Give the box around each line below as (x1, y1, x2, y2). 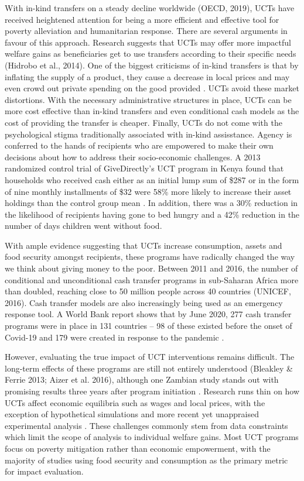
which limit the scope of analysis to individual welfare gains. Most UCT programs (5, 431, 299, 443)
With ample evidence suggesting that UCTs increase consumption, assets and (5, 239, 282, 251)
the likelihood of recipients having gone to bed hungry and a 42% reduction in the (5, 208, 300, 220)
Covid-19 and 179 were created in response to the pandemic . (5, 331, 224, 343)
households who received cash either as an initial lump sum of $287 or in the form (5, 173, 299, 185)
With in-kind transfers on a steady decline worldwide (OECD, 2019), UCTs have (5, 2, 295, 13)
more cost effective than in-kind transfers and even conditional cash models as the (5, 105, 299, 117)
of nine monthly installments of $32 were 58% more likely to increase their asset (5, 185, 292, 197)
